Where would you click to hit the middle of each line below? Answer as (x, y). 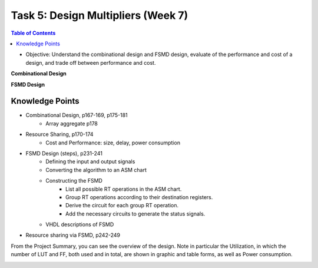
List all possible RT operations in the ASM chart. (124, 189)
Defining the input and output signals (90, 161)
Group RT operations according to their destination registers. (139, 197)
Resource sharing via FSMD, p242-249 (73, 235)
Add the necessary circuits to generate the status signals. (135, 214)
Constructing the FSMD (74, 181)
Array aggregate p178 (72, 123)
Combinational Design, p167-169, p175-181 (77, 115)
